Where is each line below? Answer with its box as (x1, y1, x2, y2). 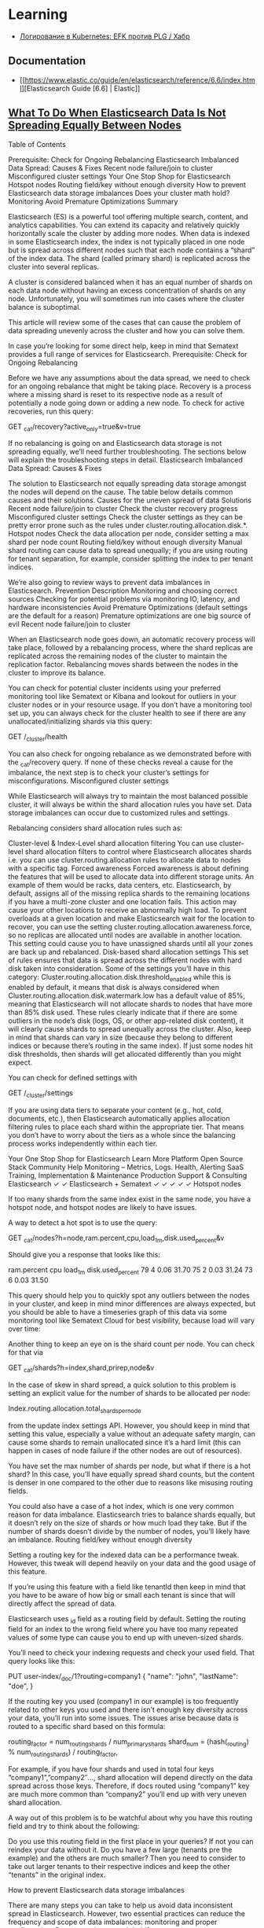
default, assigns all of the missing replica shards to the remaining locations (8, 889, 250, 898)
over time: (8, 1324, 41, 1334)
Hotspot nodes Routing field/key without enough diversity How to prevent (8, 179, 246, 189)
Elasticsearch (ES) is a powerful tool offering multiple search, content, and (8, 212, 249, 221)
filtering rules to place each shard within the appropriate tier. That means (8, 1122, 244, 1131)
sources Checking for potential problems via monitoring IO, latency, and (8, 594, 240, 604)
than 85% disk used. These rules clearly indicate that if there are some (8, 1007, 237, 1017)
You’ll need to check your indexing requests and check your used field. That (8, 1647, 255, 1657)
